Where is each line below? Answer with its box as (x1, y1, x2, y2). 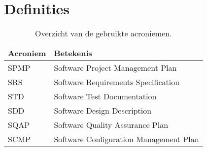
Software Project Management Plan (54, 62, 177, 74)
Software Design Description (54, 105, 152, 117)
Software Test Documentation (54, 91, 157, 102)
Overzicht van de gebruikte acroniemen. (35, 28, 172, 39)
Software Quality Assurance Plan (54, 119, 169, 131)
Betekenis (54, 47, 92, 59)
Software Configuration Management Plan (54, 133, 199, 145)
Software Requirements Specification (54, 76, 180, 88)
